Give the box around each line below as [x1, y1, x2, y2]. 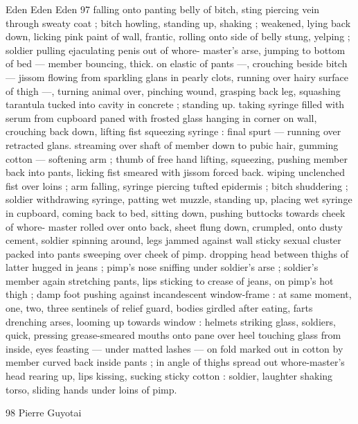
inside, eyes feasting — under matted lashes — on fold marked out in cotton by [6, 341, 343, 355]
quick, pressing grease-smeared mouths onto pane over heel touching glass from [6, 328, 341, 342]
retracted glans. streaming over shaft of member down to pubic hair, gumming [6, 137, 339, 152]
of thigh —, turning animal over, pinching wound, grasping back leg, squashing [6, 83, 341, 98]
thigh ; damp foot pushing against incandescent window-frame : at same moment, [6, 287, 352, 301]
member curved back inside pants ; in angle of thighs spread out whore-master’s [6, 355, 345, 369]
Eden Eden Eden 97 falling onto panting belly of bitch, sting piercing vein [6, 2, 320, 16]
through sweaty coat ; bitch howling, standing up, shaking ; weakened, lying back [6, 15, 351, 30]
